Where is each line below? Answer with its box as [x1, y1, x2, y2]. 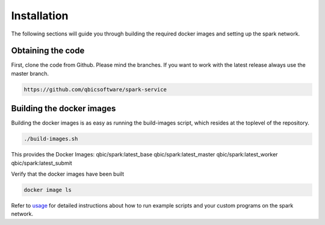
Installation [11, 9, 69, 22]
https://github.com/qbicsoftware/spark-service [23, 86, 167, 93]
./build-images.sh [23, 135, 78, 143]
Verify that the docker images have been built [11, 170, 125, 177]
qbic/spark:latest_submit [11, 159, 72, 167]
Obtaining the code [11, 46, 85, 56]
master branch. [11, 70, 49, 77]
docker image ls [23, 186, 72, 194]
